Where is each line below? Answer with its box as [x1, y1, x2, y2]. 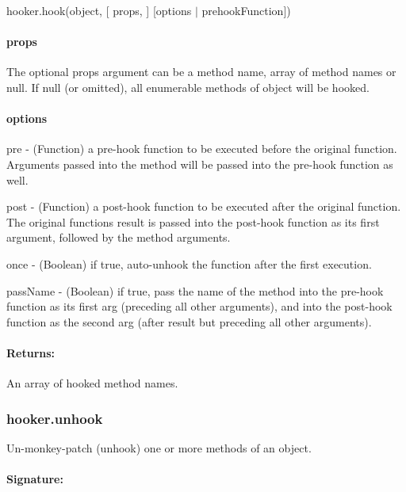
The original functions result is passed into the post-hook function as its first [6, 213, 380, 230]
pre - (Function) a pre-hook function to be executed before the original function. [6, 140, 397, 157]
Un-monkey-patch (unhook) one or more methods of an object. [6, 439, 312, 456]
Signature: [6, 471, 63, 487]
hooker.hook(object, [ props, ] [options [6, 2, 192, 18]
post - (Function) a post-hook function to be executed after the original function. [6, 198, 401, 215]
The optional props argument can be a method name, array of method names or [6, 63, 396, 80]
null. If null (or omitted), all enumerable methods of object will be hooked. [6, 78, 370, 95]
